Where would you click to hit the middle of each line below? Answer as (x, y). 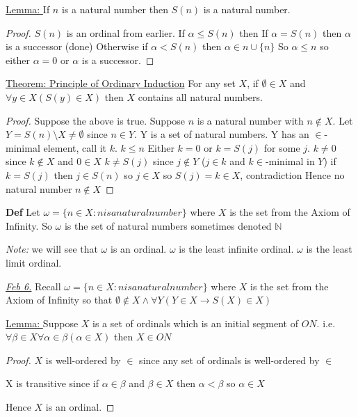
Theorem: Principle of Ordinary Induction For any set (121, 83)
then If (254, 32)
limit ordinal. (34, 262)
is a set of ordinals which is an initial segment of (195, 323)
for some (282, 147)
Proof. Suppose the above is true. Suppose (96, 120)
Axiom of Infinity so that (59, 300)
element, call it (75, 147)
